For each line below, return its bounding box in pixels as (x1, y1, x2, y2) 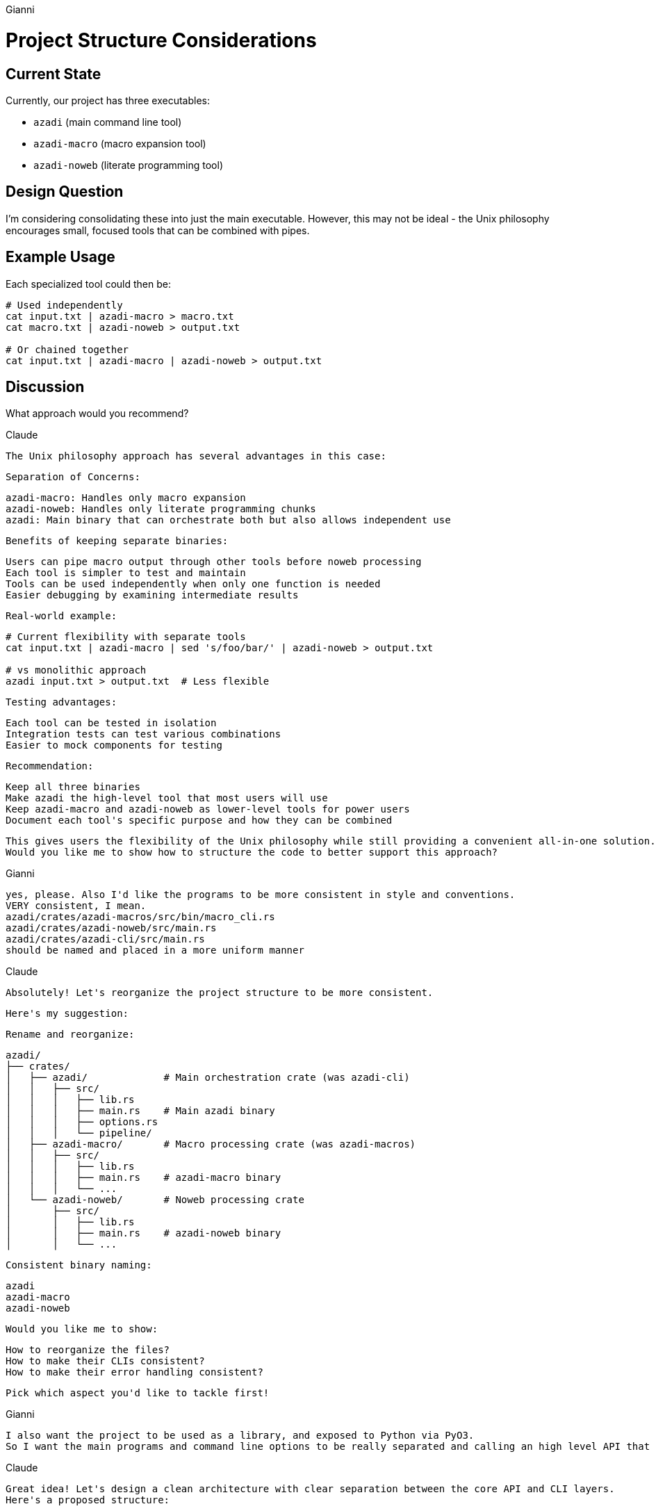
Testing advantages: (6, 696, 117, 708)
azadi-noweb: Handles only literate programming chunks (6, 503, 316, 515)
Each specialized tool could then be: (6, 277, 171, 290)
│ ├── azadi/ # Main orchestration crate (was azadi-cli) (6, 1072, 410, 1084)
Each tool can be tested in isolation (6, 717, 217, 729)
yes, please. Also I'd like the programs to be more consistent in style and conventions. (6, 889, 516, 901)
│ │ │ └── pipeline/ (6, 1127, 152, 1139)
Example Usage (6, 248, 115, 266)
